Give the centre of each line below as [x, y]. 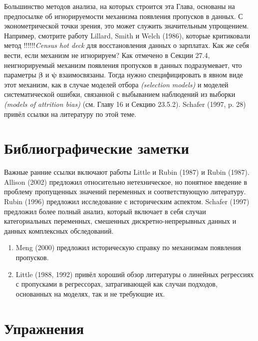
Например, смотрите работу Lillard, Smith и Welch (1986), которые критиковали [127, 35]
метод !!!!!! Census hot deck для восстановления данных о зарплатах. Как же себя [127, 45]
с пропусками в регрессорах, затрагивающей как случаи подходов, [117, 284]
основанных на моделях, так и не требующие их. [90, 293]
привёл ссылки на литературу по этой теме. [70, 114]
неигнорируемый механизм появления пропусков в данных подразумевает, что [123, 65]
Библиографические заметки [97, 148]
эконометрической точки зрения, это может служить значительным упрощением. [127, 26]
